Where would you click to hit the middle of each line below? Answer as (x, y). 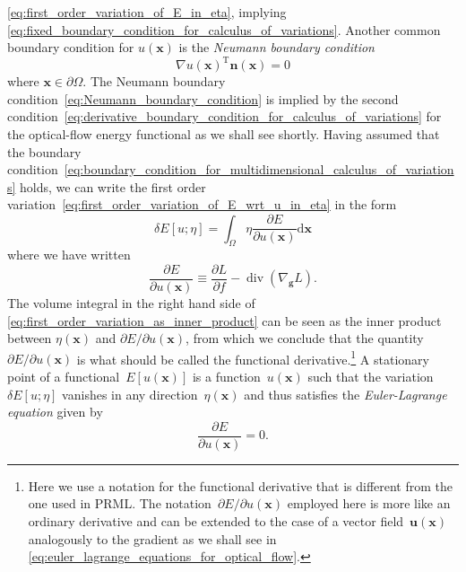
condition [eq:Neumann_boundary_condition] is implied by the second (203, 98)
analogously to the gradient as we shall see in (152, 538)
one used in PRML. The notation (120, 503)
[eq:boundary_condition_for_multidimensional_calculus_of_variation (259, 169)
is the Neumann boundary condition (276, 47)
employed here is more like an (369, 503)
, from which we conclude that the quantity (305, 338)
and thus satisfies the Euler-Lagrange (345, 394)
